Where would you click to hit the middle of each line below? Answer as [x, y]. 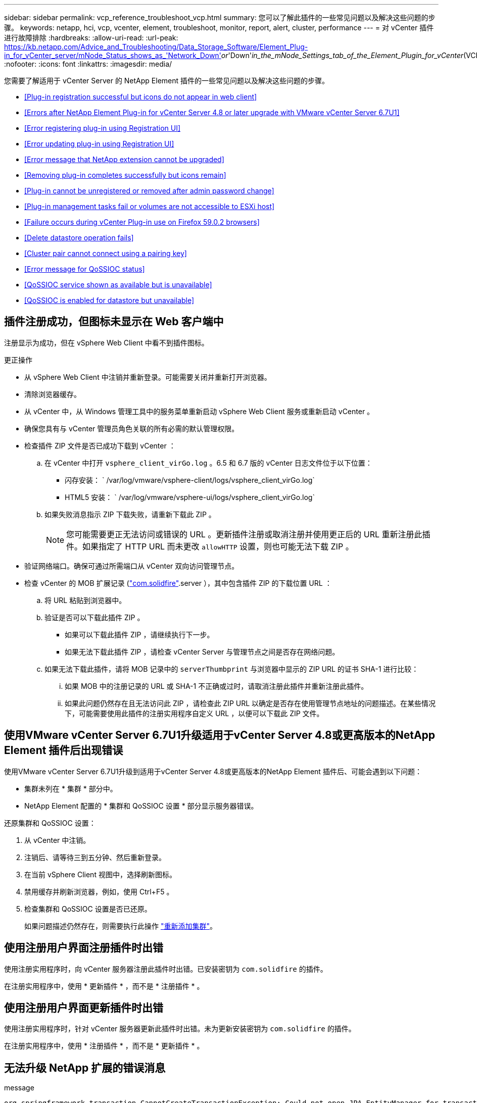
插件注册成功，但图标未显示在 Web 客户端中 [114, 322]
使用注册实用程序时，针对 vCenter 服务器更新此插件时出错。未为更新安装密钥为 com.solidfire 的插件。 [180, 1029]
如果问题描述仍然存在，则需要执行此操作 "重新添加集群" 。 [121, 926]
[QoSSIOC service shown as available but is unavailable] [118, 285]
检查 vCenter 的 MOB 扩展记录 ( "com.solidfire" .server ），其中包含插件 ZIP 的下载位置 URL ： [178, 583]
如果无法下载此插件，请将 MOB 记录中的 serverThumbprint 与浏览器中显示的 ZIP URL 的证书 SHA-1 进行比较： [232, 669]
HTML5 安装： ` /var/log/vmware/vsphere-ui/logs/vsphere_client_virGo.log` [190, 497]
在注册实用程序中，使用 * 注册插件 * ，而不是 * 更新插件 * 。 [104, 1046]
